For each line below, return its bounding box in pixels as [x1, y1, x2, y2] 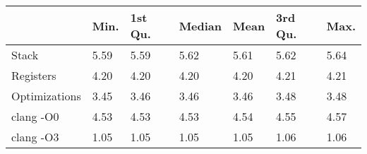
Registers [11, 67, 56, 83]
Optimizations [11, 88, 81, 104]
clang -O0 [11, 108, 59, 124]
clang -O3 [11, 129, 59, 145]
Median [179, 17, 222, 34]
